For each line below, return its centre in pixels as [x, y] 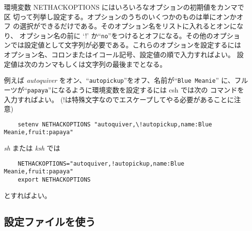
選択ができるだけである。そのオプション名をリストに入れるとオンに [128, 26]
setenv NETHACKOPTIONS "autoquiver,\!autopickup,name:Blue [115, 124]
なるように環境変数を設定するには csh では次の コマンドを [151, 89]
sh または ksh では [32, 148]
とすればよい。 [28, 195]
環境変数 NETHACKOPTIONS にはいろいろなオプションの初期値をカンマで [124, 7]
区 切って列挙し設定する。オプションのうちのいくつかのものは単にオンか [120, 16]
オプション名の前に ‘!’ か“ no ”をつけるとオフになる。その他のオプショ [130, 35]
